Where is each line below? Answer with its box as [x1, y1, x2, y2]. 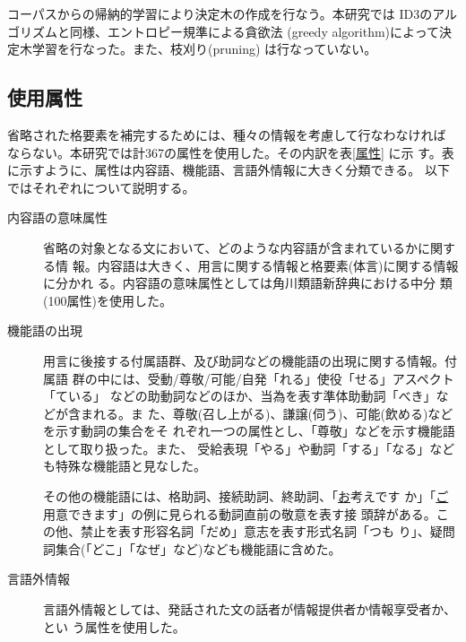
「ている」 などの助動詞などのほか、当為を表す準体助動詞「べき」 [43, 386, 436, 405]
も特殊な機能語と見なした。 [43, 456, 206, 475]
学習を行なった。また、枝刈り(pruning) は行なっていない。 [31, 39, 377, 58]
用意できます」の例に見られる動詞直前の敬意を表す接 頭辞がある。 [43, 504, 436, 523]
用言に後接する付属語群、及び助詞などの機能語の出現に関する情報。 [43, 351, 444, 369]
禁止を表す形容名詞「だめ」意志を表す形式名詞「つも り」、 [80, 522, 430, 541]
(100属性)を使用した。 [43, 291, 172, 309]
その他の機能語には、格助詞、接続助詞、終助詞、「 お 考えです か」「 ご [43, 487, 449, 506]
